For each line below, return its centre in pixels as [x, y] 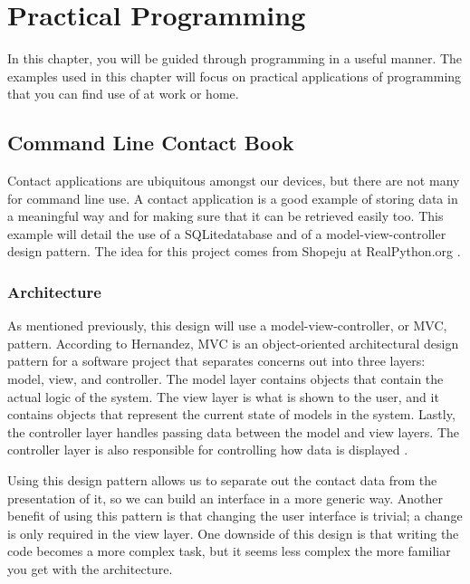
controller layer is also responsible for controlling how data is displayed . [208, 450]
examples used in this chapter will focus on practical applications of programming [235, 76]
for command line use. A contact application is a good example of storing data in [233, 198]
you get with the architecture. [90, 569]
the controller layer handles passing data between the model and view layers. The [233, 431]
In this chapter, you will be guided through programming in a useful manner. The [235, 58]
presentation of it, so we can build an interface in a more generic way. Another [225, 498]
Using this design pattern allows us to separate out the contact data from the [222, 480]
